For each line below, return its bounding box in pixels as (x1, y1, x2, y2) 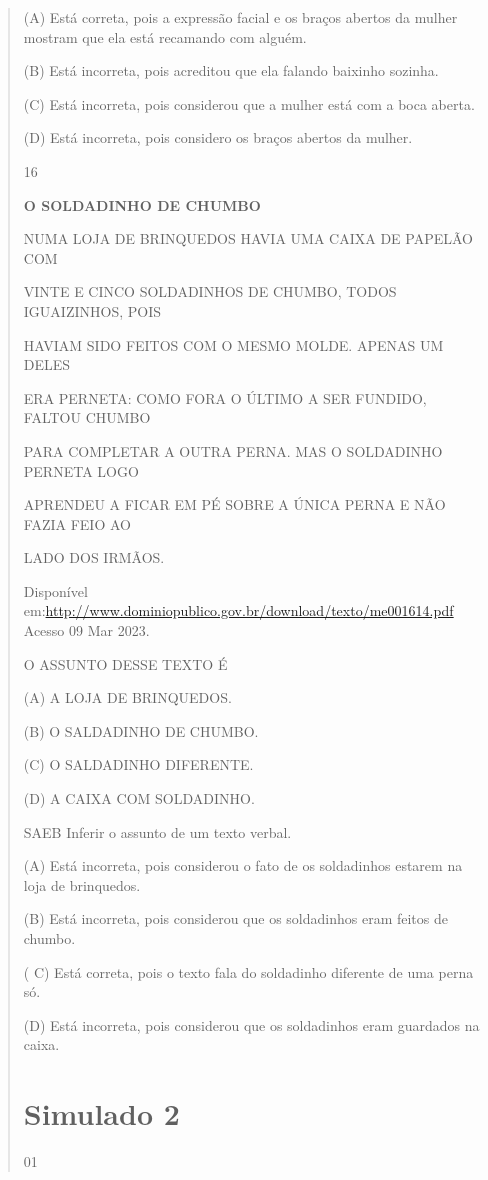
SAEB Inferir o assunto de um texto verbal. (23, 821, 292, 842)
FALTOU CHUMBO (23, 407, 151, 428)
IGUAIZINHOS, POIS (23, 300, 161, 321)
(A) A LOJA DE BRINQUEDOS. (23, 687, 232, 708)
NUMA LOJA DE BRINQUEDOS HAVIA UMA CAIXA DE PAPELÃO (23, 228, 473, 249)
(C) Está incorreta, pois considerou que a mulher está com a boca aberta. (23, 93, 475, 114)
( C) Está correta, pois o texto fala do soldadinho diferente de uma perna (23, 961, 474, 982)
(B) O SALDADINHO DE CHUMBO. (23, 720, 259, 741)
